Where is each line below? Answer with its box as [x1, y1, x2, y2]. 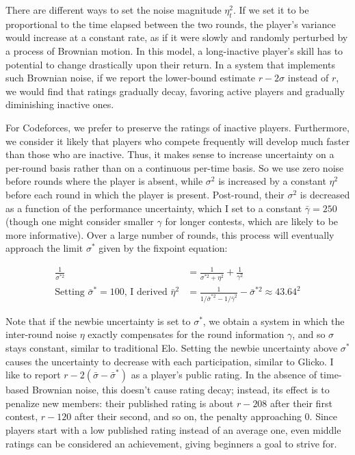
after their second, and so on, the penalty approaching [74, 409, 302, 424]
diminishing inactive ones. [5, 97, 114, 112]
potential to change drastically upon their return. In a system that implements [5, 57, 335, 71]
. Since [309, 409, 338, 424]
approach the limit [5, 241, 83, 255]
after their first [270, 395, 332, 410]
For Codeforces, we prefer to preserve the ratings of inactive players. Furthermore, [5, 120, 350, 134]
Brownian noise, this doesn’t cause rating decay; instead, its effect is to [31, 382, 330, 397]
